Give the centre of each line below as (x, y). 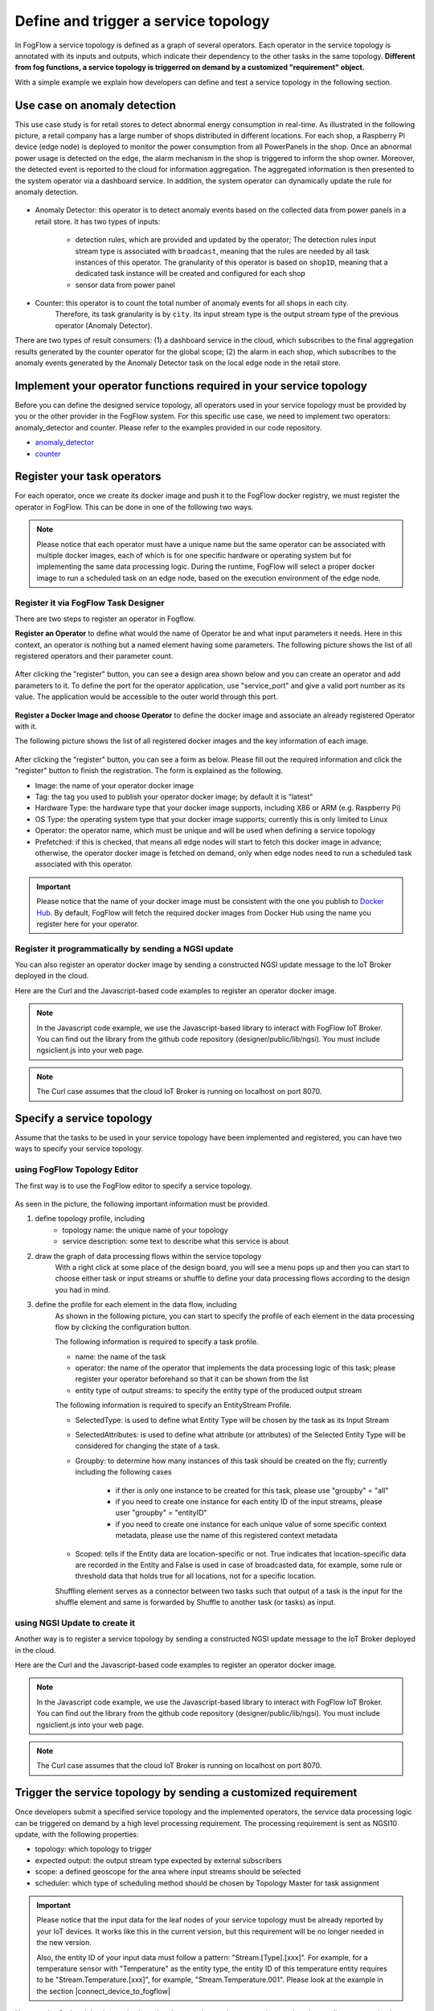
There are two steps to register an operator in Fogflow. (105, 619)
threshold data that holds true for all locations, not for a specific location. (196, 1576)
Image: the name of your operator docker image (115, 785)
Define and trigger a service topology (142, 21)
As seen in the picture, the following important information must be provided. (142, 1203)
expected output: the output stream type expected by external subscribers (158, 1860)
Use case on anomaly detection (95, 105)
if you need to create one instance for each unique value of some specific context (251, 1524)
